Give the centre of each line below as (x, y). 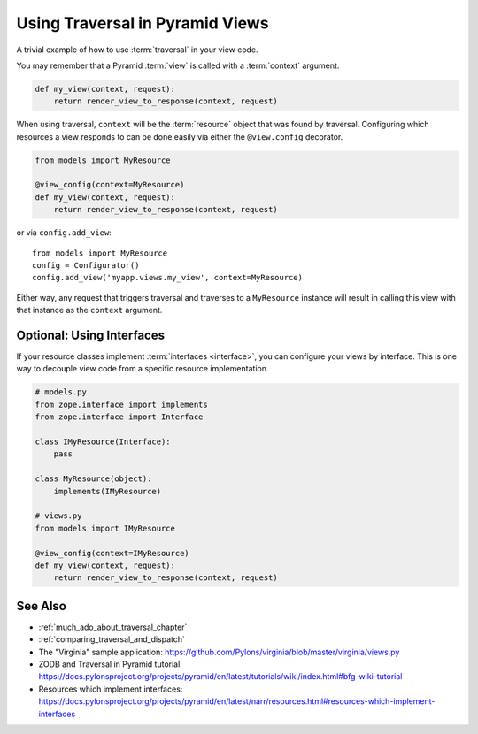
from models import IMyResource (105, 528)
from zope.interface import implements (121, 404)
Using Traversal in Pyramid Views (143, 23)
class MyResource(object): (93, 479)
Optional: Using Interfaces (91, 335)
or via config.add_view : (64, 233)
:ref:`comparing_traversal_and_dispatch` (112, 639)
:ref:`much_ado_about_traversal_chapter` (113, 627)
